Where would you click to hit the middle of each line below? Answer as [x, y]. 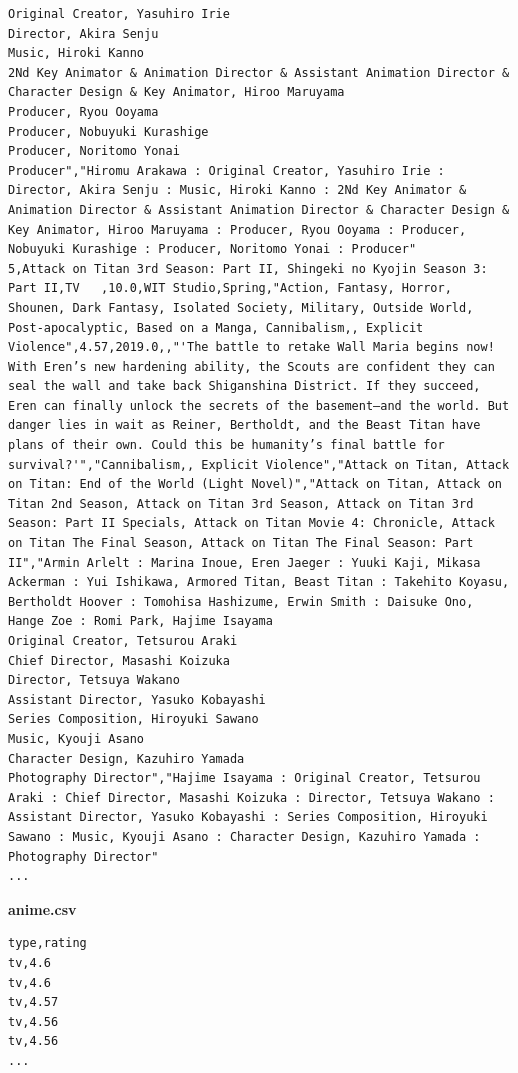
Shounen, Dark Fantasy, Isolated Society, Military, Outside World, [241, 307]
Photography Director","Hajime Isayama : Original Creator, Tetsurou [244, 778]
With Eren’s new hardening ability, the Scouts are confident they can [251, 366]
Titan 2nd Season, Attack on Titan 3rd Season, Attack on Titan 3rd [241, 503]
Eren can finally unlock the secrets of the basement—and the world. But [259, 405]
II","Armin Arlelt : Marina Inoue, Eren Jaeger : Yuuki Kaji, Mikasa [244, 562]
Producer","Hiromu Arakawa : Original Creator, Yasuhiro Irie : [226, 170]
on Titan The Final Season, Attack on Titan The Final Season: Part [241, 543]
